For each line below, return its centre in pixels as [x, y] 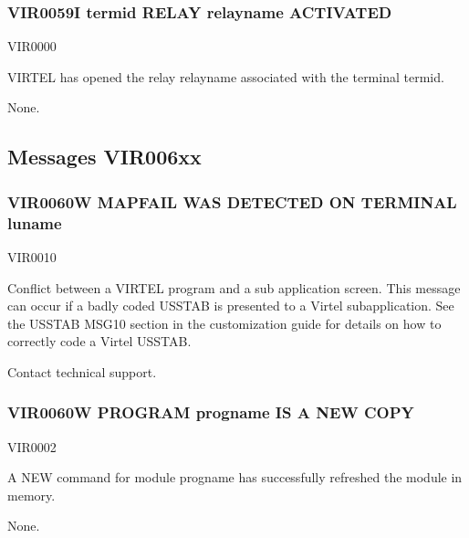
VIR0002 [32, 446]
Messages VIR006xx [104, 157]
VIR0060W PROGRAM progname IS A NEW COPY [211, 412]
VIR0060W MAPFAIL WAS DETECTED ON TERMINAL [232, 201]
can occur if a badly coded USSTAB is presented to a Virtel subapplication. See [231, 306]
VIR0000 [32, 46]
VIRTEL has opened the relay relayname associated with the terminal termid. [226, 76]
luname [35, 222]
